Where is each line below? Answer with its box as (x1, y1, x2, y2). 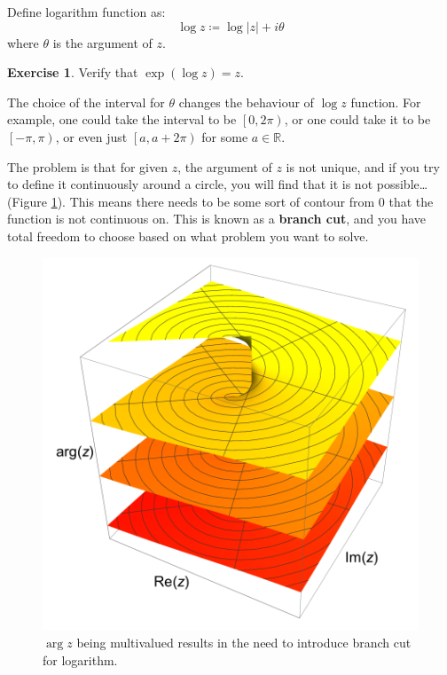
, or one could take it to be (284, 110, 431, 129)
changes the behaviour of (178, 92, 314, 111)
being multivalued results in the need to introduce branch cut (76, 633, 412, 652)
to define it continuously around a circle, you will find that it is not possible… (7, 175, 428, 193)
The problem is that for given (7, 157, 168, 176)
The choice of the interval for (7, 92, 165, 111)
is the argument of (52, 33, 153, 51)
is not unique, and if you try (286, 157, 440, 176)
